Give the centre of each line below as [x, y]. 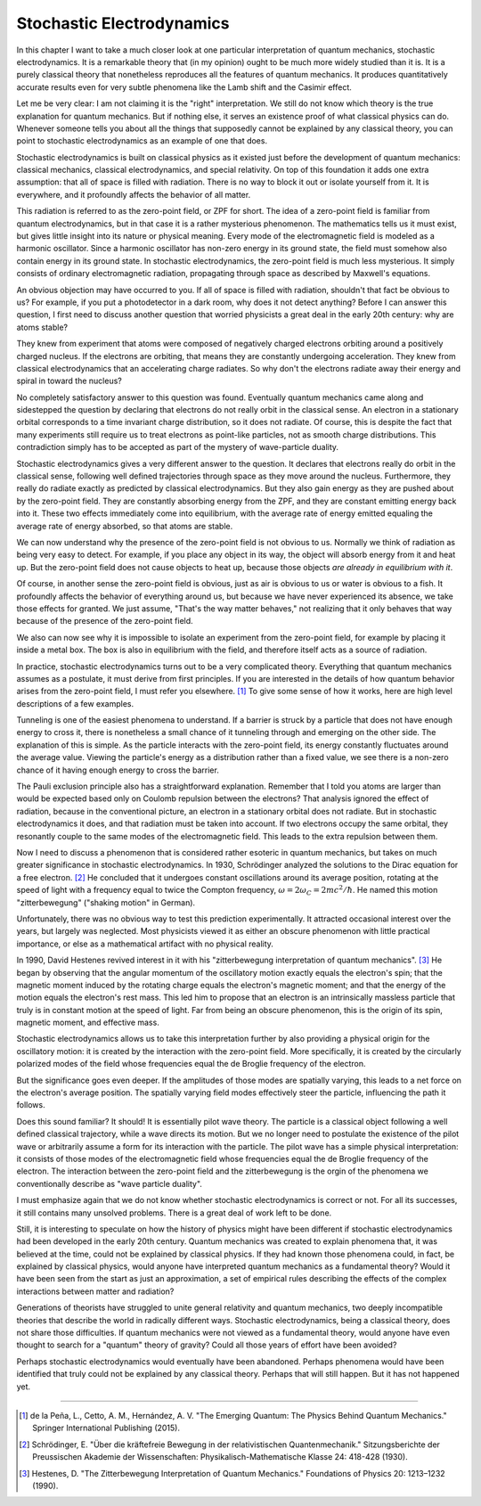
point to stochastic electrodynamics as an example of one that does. [142, 141]
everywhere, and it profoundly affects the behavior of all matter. [134, 194]
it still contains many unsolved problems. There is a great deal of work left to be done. [174, 1213]
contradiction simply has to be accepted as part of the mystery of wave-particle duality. [177, 447]
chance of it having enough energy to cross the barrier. [118, 770]
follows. [31, 1105]
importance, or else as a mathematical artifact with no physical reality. [145, 944]
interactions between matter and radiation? [95, 1291]
